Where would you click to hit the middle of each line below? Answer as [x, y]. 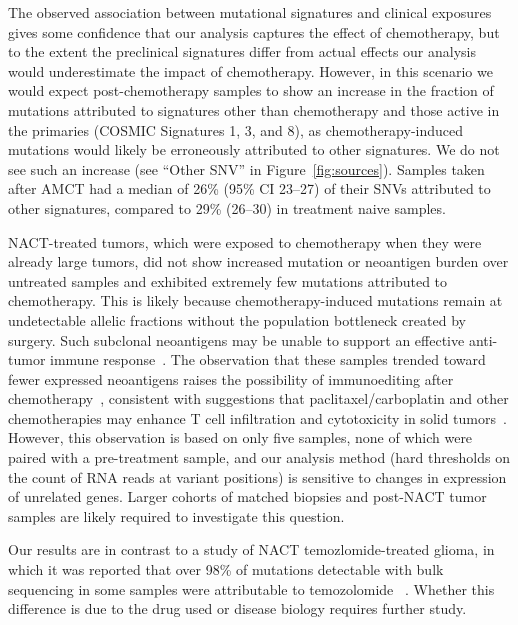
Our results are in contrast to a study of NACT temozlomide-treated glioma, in [251, 549]
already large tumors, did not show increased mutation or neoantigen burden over [258, 261]
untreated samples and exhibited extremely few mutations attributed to [228, 280]
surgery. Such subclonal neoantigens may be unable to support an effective [236, 339]
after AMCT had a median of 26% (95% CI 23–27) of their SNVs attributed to [249, 188]
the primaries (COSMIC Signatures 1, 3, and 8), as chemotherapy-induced [236, 129]
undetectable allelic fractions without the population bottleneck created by [237, 319]
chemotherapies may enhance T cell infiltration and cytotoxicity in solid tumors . [257, 417]
